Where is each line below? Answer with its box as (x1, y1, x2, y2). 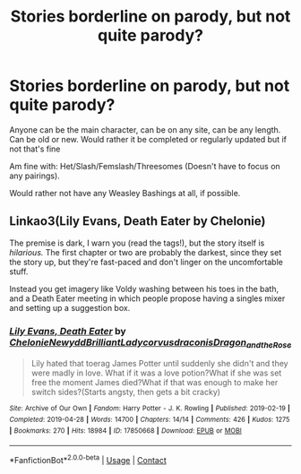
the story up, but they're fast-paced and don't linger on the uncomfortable (9, 256, 284, 267)
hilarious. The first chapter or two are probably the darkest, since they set (9, 246, 282, 257)
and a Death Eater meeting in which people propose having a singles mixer (9, 293, 286, 304)
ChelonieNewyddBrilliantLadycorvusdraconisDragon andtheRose (9, 336, 292, 350)
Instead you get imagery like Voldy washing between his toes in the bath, (9, 283, 279, 294)
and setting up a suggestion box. (9, 302, 131, 313)
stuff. (9, 266, 29, 277)
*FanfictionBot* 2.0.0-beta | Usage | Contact (9, 453, 168, 465)
